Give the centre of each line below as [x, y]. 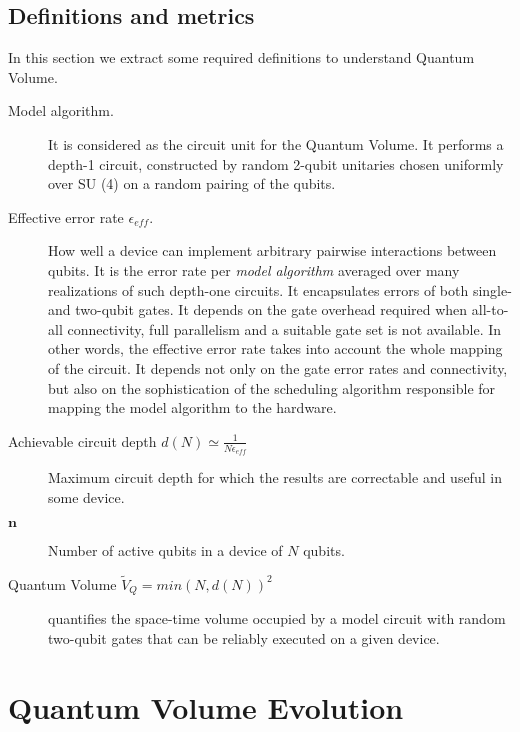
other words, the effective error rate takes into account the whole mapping [275, 348]
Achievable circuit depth [82, 440]
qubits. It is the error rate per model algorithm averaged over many [254, 269]
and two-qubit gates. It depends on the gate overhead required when [258, 309]
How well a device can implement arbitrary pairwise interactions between [272, 250]
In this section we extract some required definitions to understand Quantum [241, 57]
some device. [86, 496]
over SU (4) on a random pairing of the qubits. [192, 183]
